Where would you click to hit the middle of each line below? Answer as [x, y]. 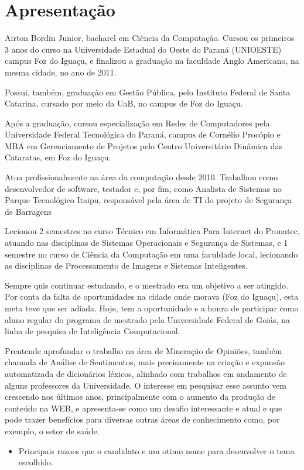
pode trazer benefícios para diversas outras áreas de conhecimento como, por [142, 419]
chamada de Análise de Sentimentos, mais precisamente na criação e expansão [145, 362]
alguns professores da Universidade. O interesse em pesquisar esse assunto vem [146, 385]
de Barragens [28, 211]
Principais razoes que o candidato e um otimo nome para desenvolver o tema [156, 450]
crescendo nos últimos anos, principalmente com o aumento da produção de [140, 397]
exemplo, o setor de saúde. [52, 430]
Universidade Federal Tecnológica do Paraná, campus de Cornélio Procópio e [143, 134]
